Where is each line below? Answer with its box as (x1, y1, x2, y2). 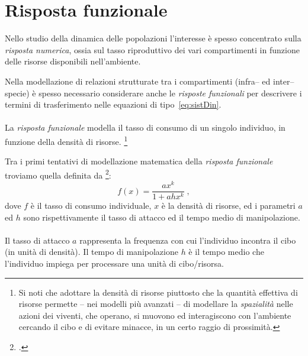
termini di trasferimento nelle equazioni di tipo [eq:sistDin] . (5, 98, 222, 111)
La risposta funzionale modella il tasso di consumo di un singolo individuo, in (5, 121, 285, 134)
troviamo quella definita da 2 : (5, 167, 111, 181)
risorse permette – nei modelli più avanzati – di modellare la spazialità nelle (18, 297, 293, 310)
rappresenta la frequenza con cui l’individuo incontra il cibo (79, 234, 296, 246)
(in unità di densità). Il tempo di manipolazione (5, 245, 178, 258)
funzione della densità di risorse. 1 (5, 133, 128, 147)
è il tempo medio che (188, 245, 264, 258)
